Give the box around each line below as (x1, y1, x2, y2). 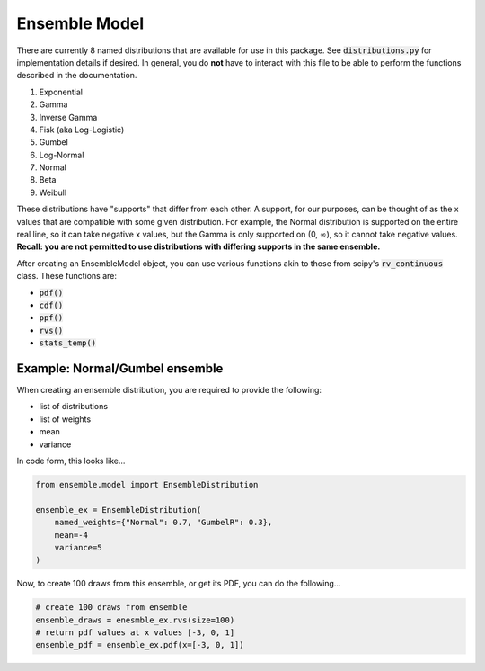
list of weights (39, 414, 92, 425)
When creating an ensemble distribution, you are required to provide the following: (16, 385, 322, 396)
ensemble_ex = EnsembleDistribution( (35, 505, 202, 514)
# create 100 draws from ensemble (35, 603, 188, 613)
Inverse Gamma (39, 112, 98, 122)
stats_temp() (39, 338, 97, 348)
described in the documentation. (16, 70, 137, 81)
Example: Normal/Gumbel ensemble (16, 361, 224, 376)
